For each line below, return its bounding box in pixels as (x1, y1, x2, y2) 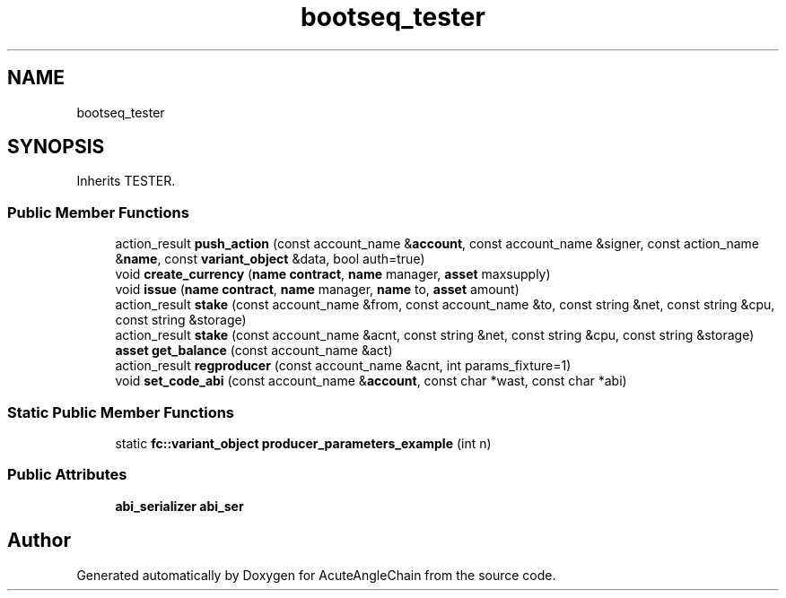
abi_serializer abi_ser (115, 498, 244, 514)
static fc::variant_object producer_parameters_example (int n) (115, 435, 492, 451)
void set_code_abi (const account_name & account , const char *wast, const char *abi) (115, 373, 627, 389)
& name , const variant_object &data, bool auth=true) (115, 251, 425, 267)
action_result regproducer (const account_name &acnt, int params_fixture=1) (115, 358, 572, 374)
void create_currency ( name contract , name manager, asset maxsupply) (115, 266, 551, 282)
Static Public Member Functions (7, 403, 235, 421)
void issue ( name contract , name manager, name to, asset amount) (115, 282, 520, 298)
